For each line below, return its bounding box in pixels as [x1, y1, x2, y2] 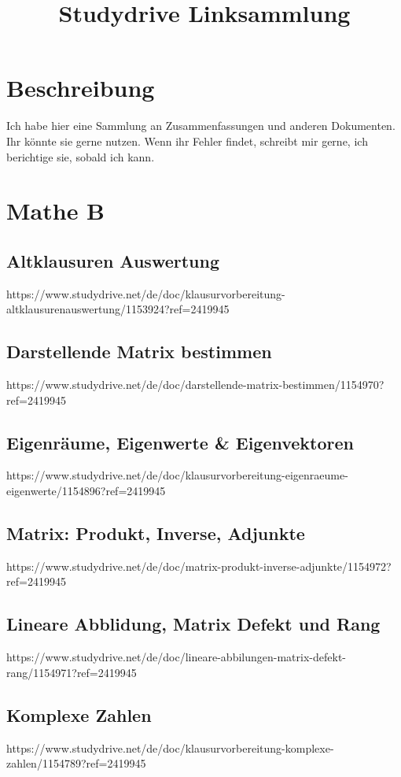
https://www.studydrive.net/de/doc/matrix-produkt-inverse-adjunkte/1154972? [6, 557, 392, 574]
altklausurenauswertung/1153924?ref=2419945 [6, 301, 230, 317]
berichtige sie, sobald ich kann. [6, 148, 155, 165]
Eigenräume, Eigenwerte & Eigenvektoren [6, 430, 355, 454]
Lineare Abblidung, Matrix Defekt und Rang [6, 612, 381, 636]
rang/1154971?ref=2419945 [6, 664, 137, 680]
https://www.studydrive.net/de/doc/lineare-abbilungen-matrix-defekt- [6, 649, 346, 665]
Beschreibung [6, 72, 155, 104]
